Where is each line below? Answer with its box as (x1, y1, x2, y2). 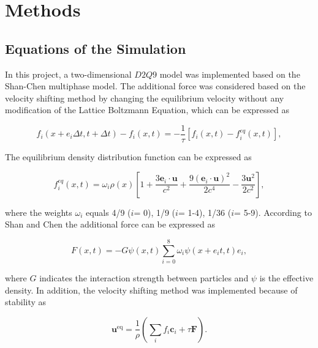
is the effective (259, 271, 314, 284)
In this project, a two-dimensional (5, 67, 132, 80)
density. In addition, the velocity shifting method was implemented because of (5, 283, 298, 296)
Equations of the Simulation (5, 39, 186, 57)
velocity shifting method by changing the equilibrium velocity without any (5, 91, 284, 104)
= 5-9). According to (234, 205, 312, 218)
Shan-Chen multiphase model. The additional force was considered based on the (5, 80, 306, 92)
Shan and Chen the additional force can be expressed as (5, 218, 215, 231)
